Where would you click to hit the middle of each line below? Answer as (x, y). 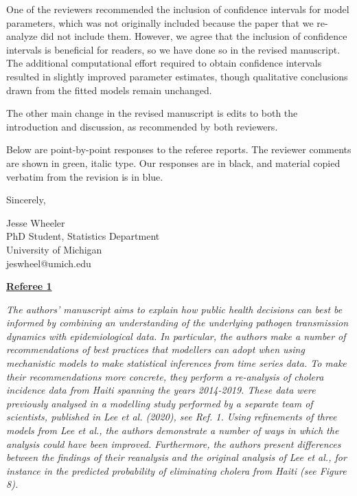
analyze (22, 36)
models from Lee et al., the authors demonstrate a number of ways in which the (173, 430)
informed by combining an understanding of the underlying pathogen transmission (177, 323)
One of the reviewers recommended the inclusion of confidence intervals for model (178, 9)
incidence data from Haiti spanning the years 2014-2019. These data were (161, 390)
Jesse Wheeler (36, 222)
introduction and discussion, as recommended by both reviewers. (142, 126)
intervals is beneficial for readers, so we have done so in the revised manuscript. (173, 49)
